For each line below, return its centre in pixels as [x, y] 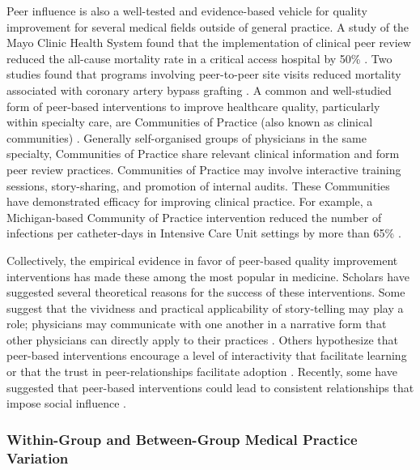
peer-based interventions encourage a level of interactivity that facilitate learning [207, 355]
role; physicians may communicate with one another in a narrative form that [197, 324]
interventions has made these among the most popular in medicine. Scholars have [208, 276]
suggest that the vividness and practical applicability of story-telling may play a [205, 308]
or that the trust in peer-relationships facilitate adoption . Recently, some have [202, 372]
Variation [38, 457]
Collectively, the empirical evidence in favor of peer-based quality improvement [202, 260]
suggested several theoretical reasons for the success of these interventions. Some [206, 292]
